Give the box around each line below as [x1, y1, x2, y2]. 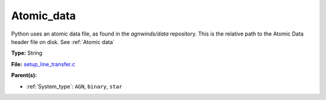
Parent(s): [11, 72, 37, 79]
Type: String [11, 49, 42, 57]
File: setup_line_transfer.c [11, 60, 75, 67]
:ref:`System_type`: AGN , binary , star [26, 83, 123, 90]
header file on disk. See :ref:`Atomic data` [11, 38, 115, 45]
